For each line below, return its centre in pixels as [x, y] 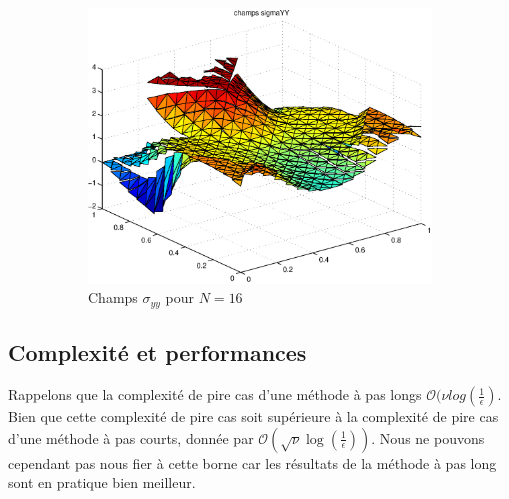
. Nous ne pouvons [428, 437]
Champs [113, 297]
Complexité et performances [157, 352]
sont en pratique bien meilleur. [102, 482]
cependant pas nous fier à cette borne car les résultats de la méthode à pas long [252, 462]
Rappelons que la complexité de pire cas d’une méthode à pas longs [215, 394]
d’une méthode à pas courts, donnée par [131, 437]
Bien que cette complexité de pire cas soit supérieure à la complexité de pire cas [253, 416]
